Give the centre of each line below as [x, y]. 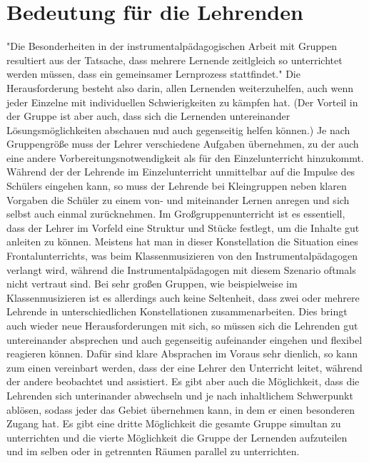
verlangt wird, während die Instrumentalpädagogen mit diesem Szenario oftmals [181, 269]
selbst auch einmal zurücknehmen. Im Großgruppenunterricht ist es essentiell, [176, 214]
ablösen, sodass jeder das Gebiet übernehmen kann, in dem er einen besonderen [181, 409]
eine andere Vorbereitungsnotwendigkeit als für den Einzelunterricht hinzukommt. [185, 157]
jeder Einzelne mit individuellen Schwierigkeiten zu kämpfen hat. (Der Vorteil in [182, 102]
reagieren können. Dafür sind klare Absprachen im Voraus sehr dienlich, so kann [182, 353]
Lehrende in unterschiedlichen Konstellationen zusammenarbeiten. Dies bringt [177, 311]
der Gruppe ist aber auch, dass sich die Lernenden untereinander [148, 116]
